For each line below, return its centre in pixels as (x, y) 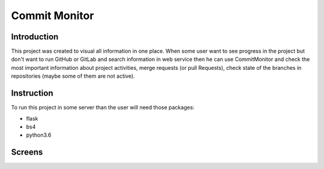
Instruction (32, 93)
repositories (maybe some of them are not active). (73, 76)
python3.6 (39, 135)
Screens (27, 152)
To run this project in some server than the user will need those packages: (103, 107)
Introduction (35, 37)
